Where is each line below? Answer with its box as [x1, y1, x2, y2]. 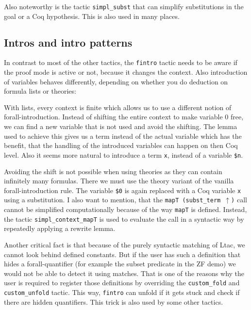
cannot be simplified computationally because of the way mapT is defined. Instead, [4, 204, 247, 214]
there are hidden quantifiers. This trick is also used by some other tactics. [4, 296, 223, 307]
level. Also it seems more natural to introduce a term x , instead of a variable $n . [4, 149, 243, 160]
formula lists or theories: [4, 86, 76, 96]
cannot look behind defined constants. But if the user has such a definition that [4, 249, 241, 259]
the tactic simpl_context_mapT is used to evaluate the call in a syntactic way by [4, 213, 244, 224]
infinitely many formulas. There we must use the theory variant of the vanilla [4, 176, 234, 186]
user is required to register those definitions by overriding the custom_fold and [4, 277, 240, 288]
